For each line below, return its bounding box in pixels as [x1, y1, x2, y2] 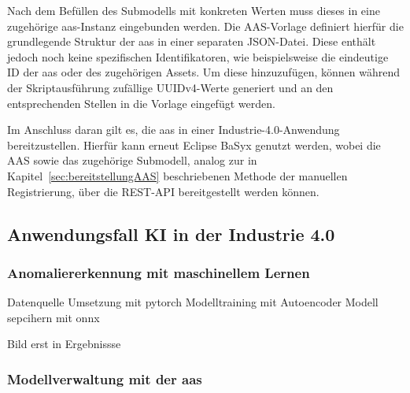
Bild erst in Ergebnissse [7, 336, 121, 352]
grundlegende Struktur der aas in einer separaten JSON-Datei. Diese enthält [7, 33, 376, 50]
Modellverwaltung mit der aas [7, 369, 202, 388]
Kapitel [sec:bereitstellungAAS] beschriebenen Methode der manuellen [7, 167, 348, 184]
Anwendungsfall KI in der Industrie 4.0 [7, 221, 335, 246]
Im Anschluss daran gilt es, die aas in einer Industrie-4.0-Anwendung [7, 121, 340, 138]
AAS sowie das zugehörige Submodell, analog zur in [7, 152, 257, 169]
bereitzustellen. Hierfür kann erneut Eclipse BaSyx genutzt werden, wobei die [7, 136, 381, 153]
